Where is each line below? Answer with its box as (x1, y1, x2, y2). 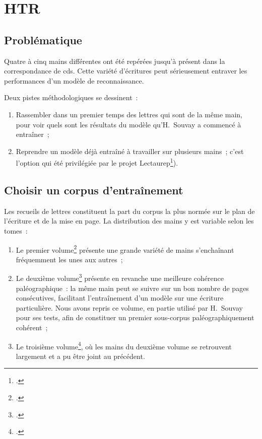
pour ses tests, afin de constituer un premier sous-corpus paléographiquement (16, 312, 254, 323)
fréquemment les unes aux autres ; (16, 254, 123, 264)
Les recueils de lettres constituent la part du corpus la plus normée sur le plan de (4, 205, 255, 216)
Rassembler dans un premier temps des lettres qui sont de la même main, (16, 109, 242, 119)
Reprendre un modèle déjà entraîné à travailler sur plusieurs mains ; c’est (16, 145, 244, 156)
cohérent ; (16, 322, 48, 333)
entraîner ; (16, 129, 49, 139)
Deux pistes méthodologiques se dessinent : (4, 92, 138, 103)
